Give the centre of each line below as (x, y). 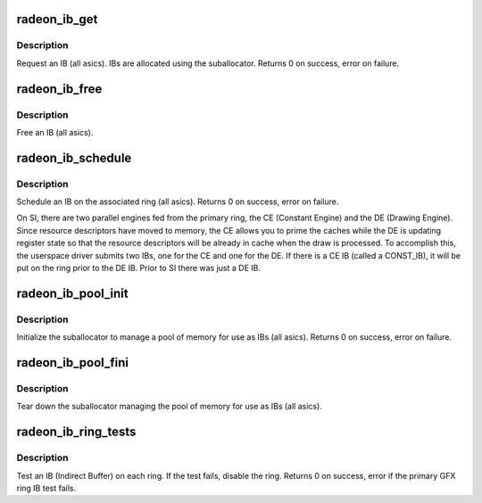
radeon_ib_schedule (74, 157)
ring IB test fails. (46, 488)
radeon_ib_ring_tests (76, 432)
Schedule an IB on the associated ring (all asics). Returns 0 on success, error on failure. (178, 202)
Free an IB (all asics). (55, 132)
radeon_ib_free (59, 89)
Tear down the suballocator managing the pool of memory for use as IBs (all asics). (170, 407)
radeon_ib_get (57, 19)
